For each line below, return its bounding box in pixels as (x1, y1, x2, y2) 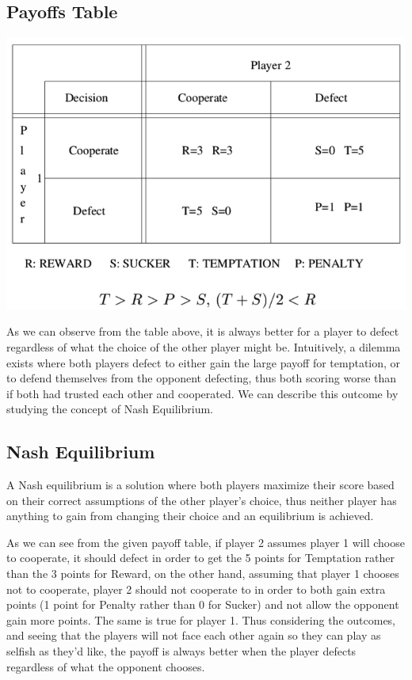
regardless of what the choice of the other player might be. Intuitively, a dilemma (6, 338, 401, 355)
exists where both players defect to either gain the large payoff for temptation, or (6, 354, 401, 370)
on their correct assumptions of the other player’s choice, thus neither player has (6, 492, 397, 508)
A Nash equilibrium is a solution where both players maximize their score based (6, 477, 395, 493)
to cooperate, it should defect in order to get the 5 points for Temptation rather (6, 549, 395, 566)
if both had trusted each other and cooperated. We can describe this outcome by (6, 385, 399, 401)
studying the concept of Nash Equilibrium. (6, 401, 213, 417)
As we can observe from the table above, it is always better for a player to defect (6, 323, 399, 340)
